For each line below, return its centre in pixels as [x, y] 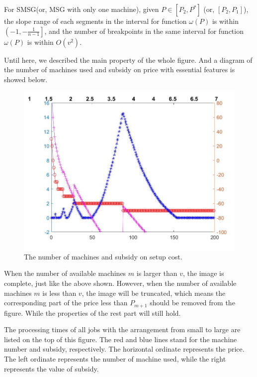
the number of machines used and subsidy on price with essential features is [120, 69]
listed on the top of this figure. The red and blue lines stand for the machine [121, 339]
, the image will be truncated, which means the [154, 293]
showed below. [26, 79]
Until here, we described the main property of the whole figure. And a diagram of [128, 60]
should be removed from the [192, 303]
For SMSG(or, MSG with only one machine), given [82, 9]
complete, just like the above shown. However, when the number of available [120, 283]
